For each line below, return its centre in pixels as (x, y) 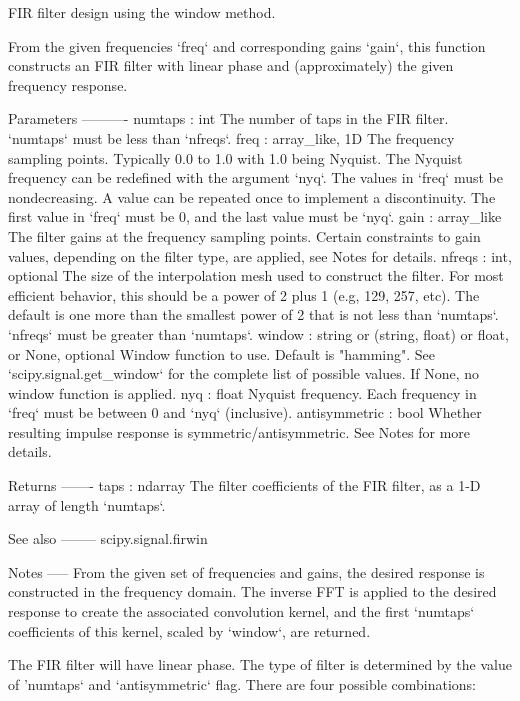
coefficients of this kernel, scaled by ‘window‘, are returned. (189, 630)
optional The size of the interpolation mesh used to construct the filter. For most (256, 275)
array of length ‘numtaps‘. (87, 504)
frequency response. (68, 84)
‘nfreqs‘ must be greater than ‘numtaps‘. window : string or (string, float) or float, (258, 333)
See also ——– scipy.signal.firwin (108, 538)
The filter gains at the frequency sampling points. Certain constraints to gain (244, 235)
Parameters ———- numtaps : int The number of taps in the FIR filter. (228, 118)
